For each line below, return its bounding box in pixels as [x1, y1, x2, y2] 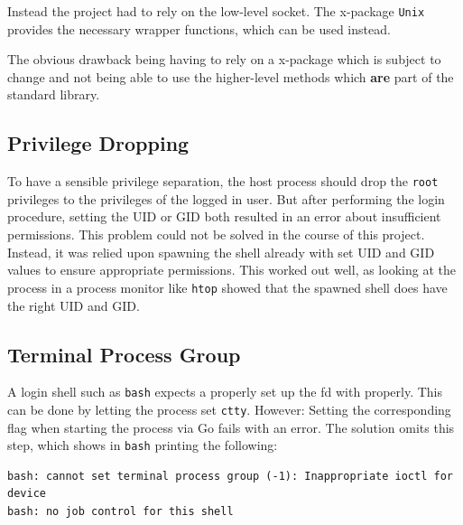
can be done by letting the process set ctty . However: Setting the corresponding [7, 399, 451, 418]
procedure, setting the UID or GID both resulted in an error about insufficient [7, 207, 441, 226]
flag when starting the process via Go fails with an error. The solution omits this [7, 417, 455, 436]
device [7, 487, 46, 501]
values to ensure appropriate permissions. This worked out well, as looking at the [7, 260, 456, 279]
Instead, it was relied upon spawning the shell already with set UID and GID [7, 242, 435, 261]
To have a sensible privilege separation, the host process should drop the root [7, 172, 439, 191]
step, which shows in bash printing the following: [7, 436, 278, 455]
